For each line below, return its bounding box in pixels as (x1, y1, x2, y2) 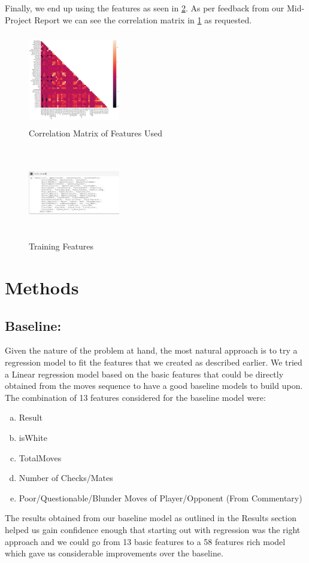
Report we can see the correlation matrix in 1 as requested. (34, 13, 252, 26)
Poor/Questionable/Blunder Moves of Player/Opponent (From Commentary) (19, 491, 302, 504)
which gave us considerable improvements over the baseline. (5, 547, 223, 559)
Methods (5, 275, 79, 300)
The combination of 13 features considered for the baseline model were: (5, 391, 266, 403)
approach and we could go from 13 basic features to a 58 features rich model (5, 535, 286, 547)
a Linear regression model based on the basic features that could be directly (5, 367, 284, 380)
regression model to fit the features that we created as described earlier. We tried (5, 356, 302, 369)
